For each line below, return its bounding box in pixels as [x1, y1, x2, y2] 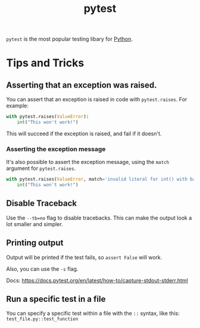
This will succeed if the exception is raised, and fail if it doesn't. [6, 130, 162, 137]
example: [6, 102, 29, 109]
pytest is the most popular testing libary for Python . [6, 35, 133, 43]
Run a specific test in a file [6, 294, 106, 304]
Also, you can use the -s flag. [6, 265, 79, 273]
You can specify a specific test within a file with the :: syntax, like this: [6, 310, 180, 317]
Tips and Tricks [6, 56, 85, 70]
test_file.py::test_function [6, 316, 79, 322]
